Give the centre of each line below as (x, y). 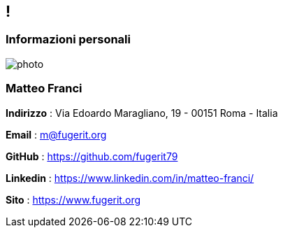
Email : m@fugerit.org (56, 134)
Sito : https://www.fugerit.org (73, 199)
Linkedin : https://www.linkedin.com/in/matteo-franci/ (130, 178)
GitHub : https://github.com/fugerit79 (92, 156)
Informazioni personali (68, 40)
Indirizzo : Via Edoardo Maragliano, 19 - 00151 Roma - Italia (142, 113)
